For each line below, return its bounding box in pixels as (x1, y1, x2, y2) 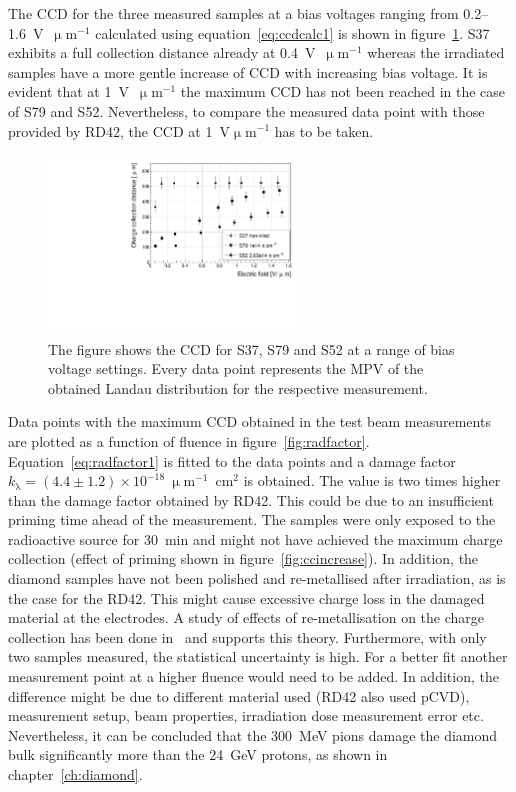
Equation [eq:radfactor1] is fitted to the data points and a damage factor (8, 450, 456, 471)
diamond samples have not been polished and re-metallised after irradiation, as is (8, 568, 506, 589)
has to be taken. (274, 120, 374, 141)
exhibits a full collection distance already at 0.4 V (8, 42, 316, 63)
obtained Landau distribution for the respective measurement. (48, 377, 428, 398)
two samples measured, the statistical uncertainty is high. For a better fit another (8, 646, 508, 667)
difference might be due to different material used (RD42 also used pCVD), (8, 685, 470, 706)
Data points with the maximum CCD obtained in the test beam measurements (8, 411, 491, 432)
